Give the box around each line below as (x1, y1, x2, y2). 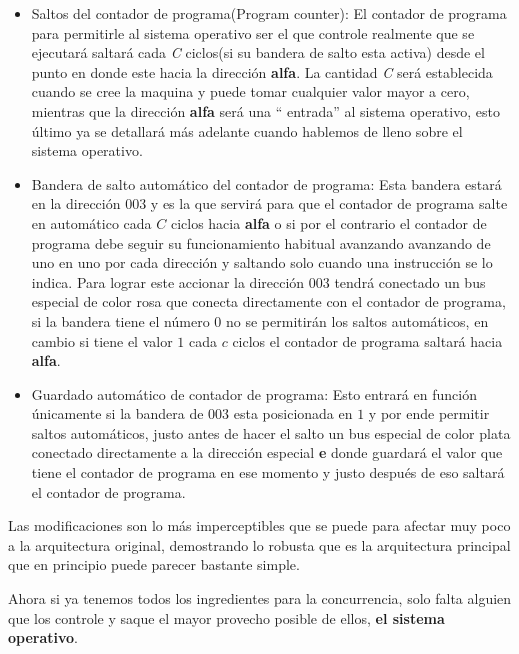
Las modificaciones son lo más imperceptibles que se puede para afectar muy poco (8, 515, 511, 536)
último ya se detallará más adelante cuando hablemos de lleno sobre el (31, 120, 463, 141)
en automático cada (31, 212, 152, 233)
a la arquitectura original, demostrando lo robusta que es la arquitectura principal (8, 534, 511, 555)
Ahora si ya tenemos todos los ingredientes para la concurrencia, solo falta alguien (8, 588, 512, 609)
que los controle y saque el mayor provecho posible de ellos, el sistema (8, 607, 445, 628)
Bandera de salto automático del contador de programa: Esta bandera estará (31, 173, 502, 194)
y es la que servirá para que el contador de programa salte (150, 193, 508, 214)
